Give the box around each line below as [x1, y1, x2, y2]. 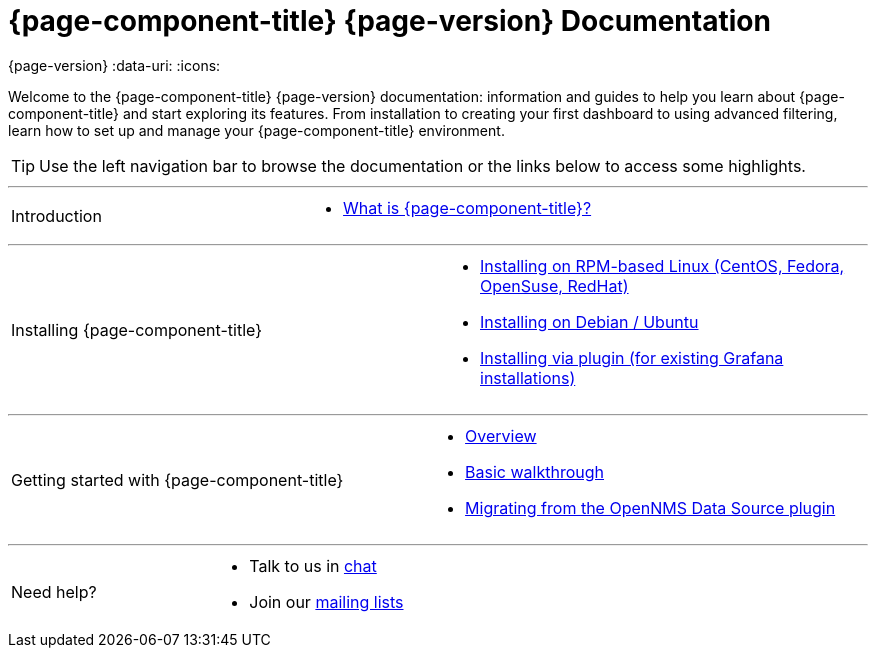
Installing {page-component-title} [11, 319, 262, 340]
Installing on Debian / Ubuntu [480, 311, 699, 332]
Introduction [11, 205, 102, 226]
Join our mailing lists [249, 591, 404, 612]
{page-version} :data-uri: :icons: [8, 56, 221, 74]
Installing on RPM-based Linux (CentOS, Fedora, [480, 255, 845, 276]
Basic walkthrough [465, 461, 605, 482]
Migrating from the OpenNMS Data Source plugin [465, 497, 836, 518]
